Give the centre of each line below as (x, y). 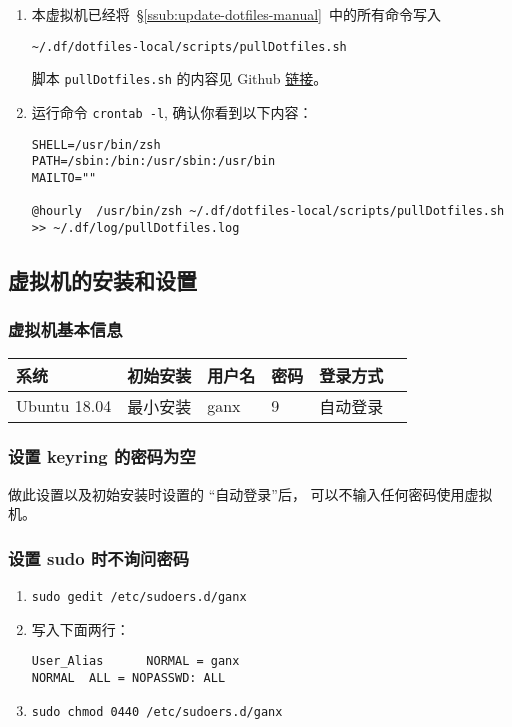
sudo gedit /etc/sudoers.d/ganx (139, 597)
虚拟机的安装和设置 (102, 279)
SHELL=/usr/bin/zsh (96, 144)
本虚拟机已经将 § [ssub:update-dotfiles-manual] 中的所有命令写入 (236, 14)
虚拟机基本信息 (65, 329)
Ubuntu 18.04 (64, 405)
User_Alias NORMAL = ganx (135, 661)
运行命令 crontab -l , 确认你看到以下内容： (172, 111)
